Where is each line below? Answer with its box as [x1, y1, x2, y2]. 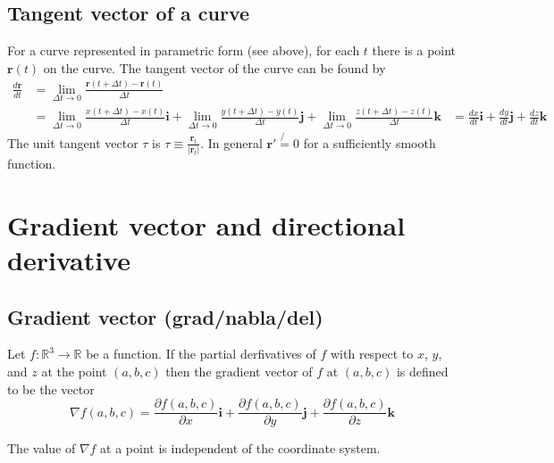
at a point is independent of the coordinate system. [100, 439, 381, 458]
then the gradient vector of [165, 362, 313, 380]
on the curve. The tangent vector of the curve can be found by [43, 58, 386, 77]
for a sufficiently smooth [303, 133, 436, 152]
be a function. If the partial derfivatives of [86, 344, 316, 363]
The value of [7, 439, 76, 458]
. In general [200, 133, 263, 152]
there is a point [372, 41, 457, 60]
